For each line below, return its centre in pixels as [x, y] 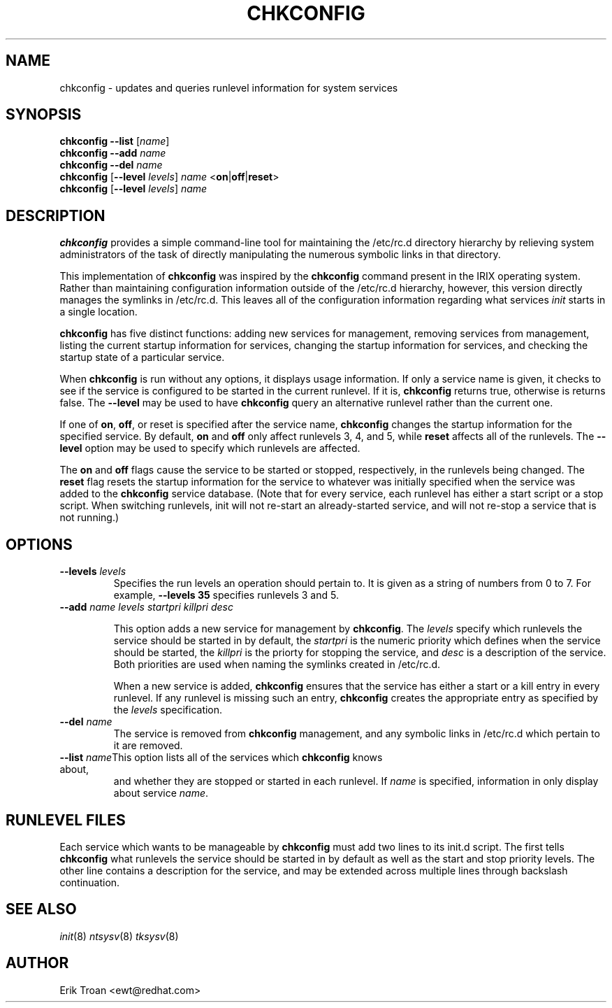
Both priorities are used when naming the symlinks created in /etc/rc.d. [277, 665]
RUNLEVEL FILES [66, 820]
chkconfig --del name [111, 165]
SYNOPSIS [44, 115]
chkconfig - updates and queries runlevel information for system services [229, 87]
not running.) [89, 518]
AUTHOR [37, 963]
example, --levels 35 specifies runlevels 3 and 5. [226, 595]
